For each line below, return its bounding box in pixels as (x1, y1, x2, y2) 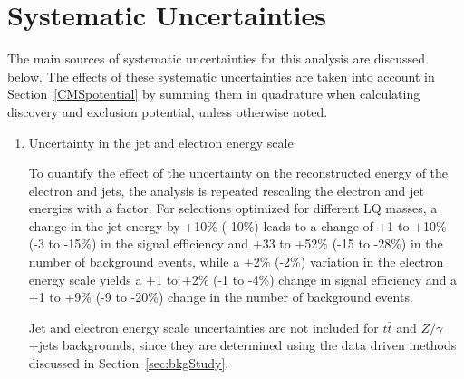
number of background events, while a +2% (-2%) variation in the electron (28, 252, 444, 271)
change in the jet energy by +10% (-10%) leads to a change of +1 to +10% (28, 216, 447, 235)
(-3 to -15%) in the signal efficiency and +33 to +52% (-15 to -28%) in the (28, 234, 443, 253)
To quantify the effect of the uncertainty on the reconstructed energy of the (28, 163, 449, 182)
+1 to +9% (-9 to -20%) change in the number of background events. (28, 287, 413, 306)
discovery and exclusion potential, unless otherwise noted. (7, 102, 328, 121)
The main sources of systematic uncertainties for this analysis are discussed (7, 49, 426, 68)
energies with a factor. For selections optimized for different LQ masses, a (28, 199, 438, 218)
